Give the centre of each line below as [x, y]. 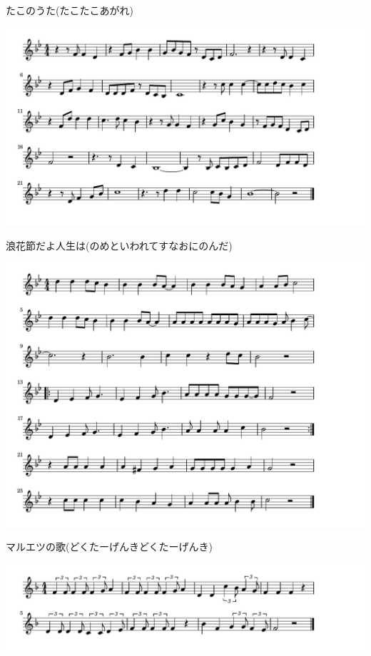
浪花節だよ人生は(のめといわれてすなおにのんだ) [119, 245]
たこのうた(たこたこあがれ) [70, 10]
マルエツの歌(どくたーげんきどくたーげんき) [110, 547]
